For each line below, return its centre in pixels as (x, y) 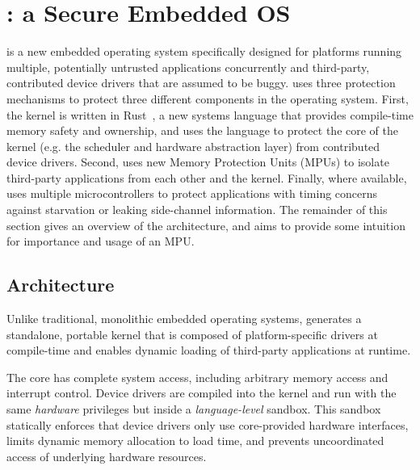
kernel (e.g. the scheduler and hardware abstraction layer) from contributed (193, 146)
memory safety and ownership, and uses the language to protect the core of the (202, 130)
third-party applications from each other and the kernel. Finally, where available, (207, 177)
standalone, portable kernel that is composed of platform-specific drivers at (192, 334)
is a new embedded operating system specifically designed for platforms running (204, 51)
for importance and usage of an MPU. (101, 241)
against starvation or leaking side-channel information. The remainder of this (197, 210)
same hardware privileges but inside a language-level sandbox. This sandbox (194, 409)
